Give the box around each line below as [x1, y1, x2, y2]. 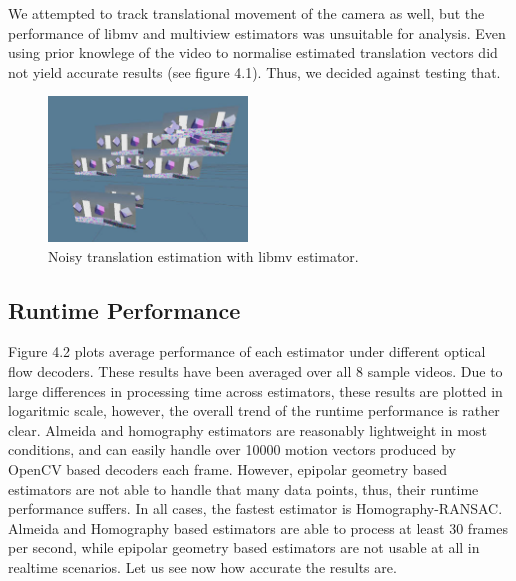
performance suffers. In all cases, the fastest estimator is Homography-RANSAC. [8, 498, 503, 519]
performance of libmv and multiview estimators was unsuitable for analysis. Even [8, 22, 506, 43]
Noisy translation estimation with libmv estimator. [48, 245, 359, 266]
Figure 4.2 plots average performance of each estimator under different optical [8, 341, 486, 362]
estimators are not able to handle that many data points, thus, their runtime [8, 478, 479, 499]
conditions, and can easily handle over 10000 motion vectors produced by [8, 439, 456, 460]
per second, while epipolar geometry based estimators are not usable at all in [8, 537, 480, 558]
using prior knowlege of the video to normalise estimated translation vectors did [8, 42, 498, 63]
